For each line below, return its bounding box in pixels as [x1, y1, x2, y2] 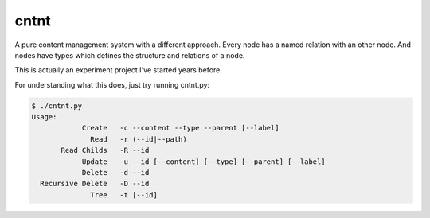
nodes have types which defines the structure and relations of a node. [14, 50, 245, 60]
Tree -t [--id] [90, 190, 158, 199]
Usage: [31, 112, 57, 122]
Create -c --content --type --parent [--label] [81, 123, 279, 133]
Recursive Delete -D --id [40, 179, 150, 189]
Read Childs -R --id [61, 146, 150, 155]
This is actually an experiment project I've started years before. [14, 65, 223, 75]
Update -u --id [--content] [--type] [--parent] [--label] [81, 157, 326, 166]
